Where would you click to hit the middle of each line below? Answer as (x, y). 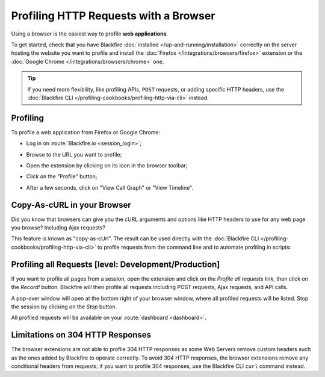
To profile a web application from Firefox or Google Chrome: (86, 132)
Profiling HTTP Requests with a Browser (113, 16)
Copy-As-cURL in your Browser (71, 205)
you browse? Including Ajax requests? (58, 228)
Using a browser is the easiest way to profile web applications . (90, 34)
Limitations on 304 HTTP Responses (81, 335)
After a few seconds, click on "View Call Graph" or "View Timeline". (110, 187)
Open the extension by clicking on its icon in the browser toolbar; (107, 165)
